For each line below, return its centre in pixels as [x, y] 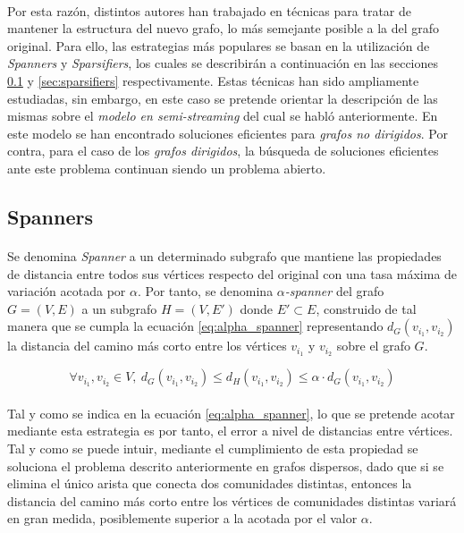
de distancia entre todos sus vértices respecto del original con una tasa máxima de [232, 273]
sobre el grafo [373, 346]
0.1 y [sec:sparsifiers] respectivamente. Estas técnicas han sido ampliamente [213, 80]
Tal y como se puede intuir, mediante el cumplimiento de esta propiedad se [213, 448]
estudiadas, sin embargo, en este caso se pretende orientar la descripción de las [223, 98]
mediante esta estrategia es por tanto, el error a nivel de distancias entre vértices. [230, 431]
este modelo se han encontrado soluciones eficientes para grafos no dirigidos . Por [228, 133]
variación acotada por [67, 291]
